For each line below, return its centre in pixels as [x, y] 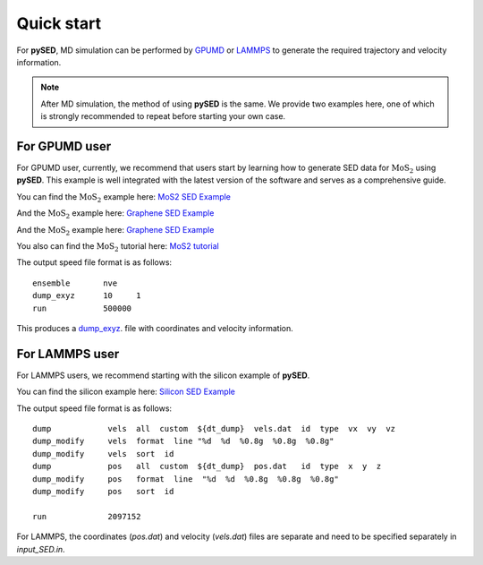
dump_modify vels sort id [103, 454]
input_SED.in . [41, 549]
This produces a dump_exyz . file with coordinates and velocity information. [155, 328]
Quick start [59, 23]
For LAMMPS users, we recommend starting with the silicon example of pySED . [163, 375]
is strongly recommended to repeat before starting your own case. [163, 116]
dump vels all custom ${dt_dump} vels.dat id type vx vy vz [214, 428]
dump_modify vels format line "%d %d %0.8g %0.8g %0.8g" [183, 441]
